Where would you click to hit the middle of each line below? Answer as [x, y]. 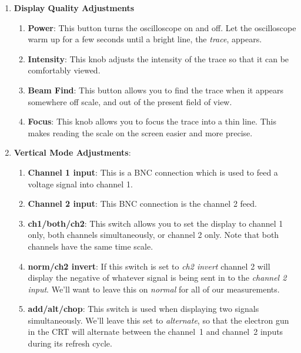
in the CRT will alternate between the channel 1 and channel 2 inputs [155, 332]
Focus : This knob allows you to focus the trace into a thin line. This [152, 121]
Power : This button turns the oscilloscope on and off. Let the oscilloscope [162, 27]
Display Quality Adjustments [74, 8]
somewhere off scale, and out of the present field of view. [130, 101]
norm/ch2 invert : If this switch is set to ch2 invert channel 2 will [149, 266]
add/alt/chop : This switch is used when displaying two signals [143, 309]
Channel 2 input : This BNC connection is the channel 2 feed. [142, 204]
